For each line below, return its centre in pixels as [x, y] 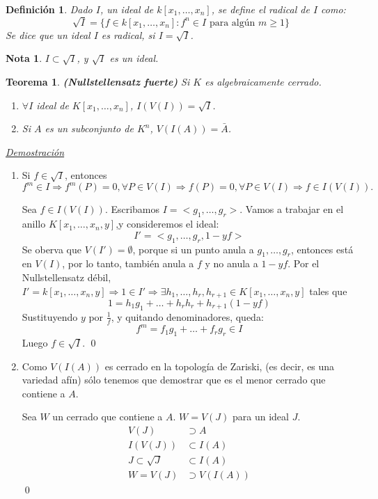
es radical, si [128, 34]
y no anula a [231, 263]
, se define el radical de [260, 9]
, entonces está [322, 249]
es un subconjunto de [89, 128]
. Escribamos [132, 209]
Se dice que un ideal [48, 34]
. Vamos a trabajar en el [292, 209]
